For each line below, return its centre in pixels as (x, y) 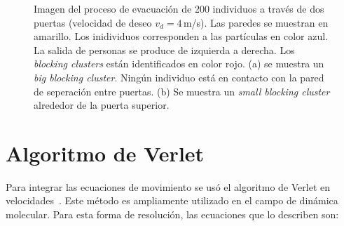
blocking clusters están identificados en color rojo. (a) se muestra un (179, 64)
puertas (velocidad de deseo (93, 22)
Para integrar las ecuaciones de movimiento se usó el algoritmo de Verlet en (168, 186)
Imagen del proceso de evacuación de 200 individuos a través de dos (179, 8)
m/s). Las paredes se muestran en (256, 22)
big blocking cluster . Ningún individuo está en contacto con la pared (179, 77)
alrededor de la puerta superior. (102, 105)
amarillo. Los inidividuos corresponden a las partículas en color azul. (181, 36)
